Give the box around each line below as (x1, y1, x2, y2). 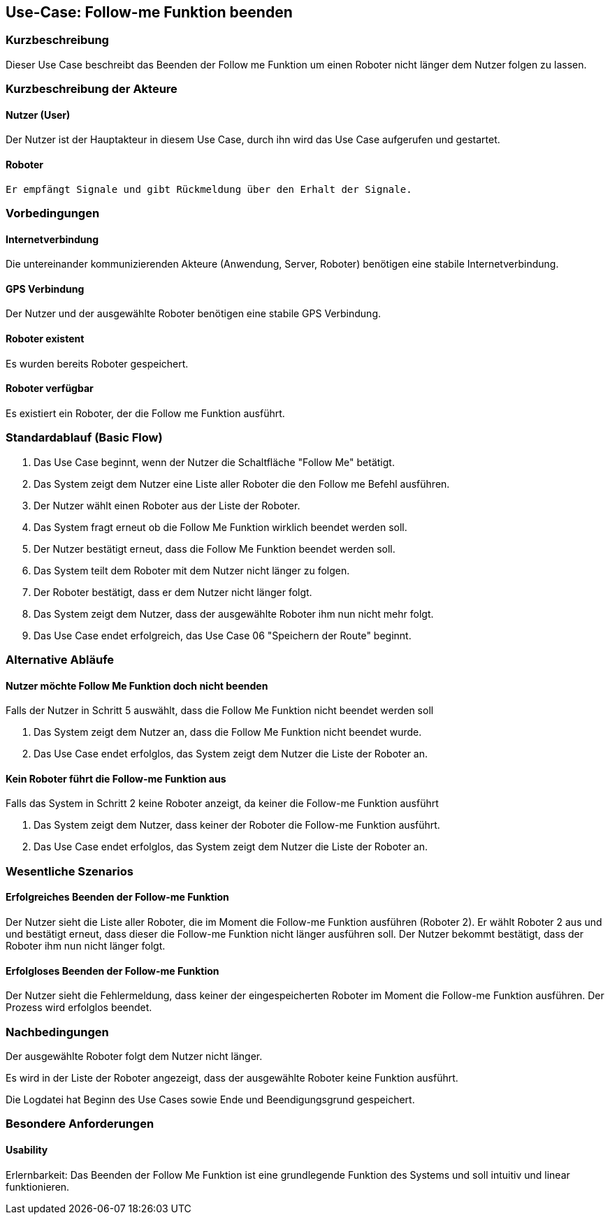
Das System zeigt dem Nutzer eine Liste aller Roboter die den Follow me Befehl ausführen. (34, 477, 450, 490)
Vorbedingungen (6, 205, 100, 220)
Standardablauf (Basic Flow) (6, 430, 163, 445)
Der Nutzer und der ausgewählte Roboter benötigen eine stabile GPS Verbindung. (6, 307, 382, 320)
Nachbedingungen (6, 1024, 109, 1039)
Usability (6, 1143, 48, 1156)
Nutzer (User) (6, 108, 71, 121)
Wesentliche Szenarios (6, 864, 133, 878)
